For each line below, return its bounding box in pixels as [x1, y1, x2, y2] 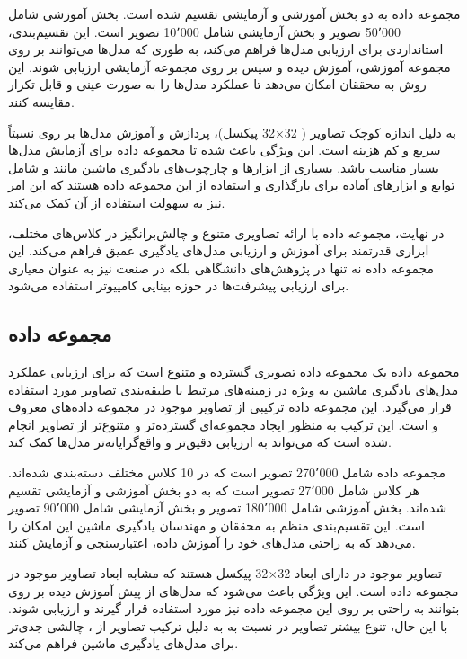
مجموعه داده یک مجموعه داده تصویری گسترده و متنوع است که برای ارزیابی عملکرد [8, 362, 460, 381]
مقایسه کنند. [8, 92, 75, 111]
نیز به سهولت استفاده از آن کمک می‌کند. [8, 192, 225, 211]
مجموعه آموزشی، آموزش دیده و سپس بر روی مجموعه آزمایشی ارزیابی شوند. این [8, 57, 451, 76]
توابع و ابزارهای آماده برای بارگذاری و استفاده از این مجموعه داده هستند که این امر [8, 175, 455, 194]
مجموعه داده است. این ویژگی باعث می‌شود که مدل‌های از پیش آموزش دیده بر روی [8, 581, 459, 600]
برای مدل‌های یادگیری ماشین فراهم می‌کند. [8, 634, 239, 653]
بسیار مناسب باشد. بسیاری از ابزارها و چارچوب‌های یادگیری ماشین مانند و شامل [8, 157, 439, 176]
